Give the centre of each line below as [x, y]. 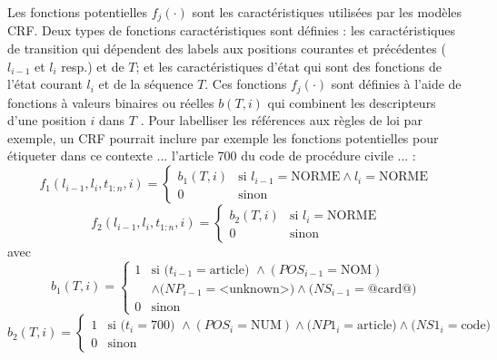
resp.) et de [93, 66]
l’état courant [45, 84]
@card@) [392, 289]
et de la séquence [146, 84]
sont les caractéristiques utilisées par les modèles [327, 12]
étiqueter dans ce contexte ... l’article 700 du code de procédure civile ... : [212, 156]
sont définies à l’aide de [396, 84]
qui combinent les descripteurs [352, 102]
